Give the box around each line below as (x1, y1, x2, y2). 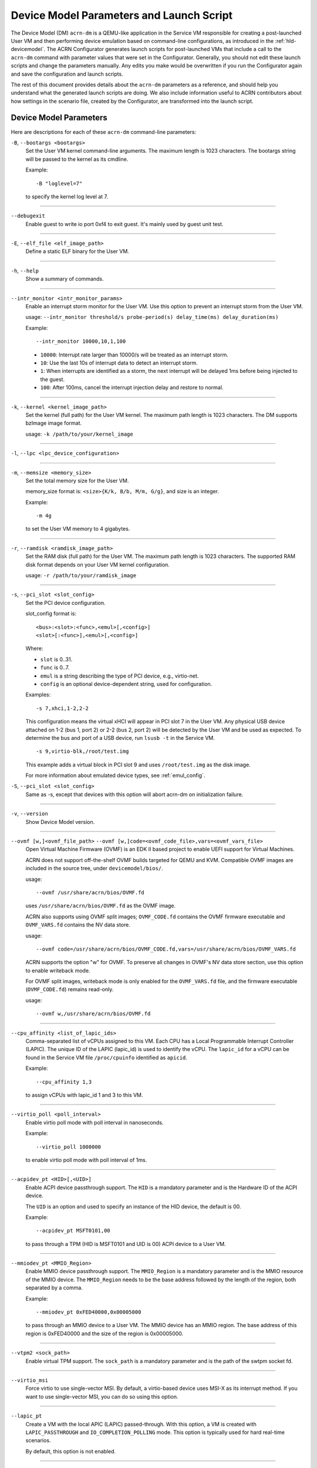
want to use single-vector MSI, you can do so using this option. (25, 1393, 178, 1400)
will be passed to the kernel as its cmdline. (25, 156, 129, 163)
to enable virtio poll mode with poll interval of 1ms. (25, 1156, 147, 1163)
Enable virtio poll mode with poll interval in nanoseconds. (25, 1119, 164, 1126)
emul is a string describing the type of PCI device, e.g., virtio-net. (40, 672, 199, 679)
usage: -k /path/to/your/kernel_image (25, 430, 133, 437)
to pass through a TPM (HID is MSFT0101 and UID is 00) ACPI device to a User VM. (25, 1240, 226, 1247)
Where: (25, 645, 43, 652)
